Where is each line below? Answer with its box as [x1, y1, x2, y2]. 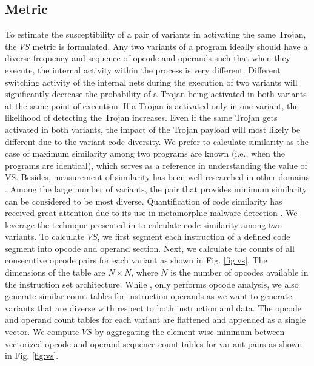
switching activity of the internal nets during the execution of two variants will [5, 75, 298, 88]
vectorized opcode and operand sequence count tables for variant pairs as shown [5, 337, 302, 350]
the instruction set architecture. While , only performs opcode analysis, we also [5, 277, 299, 290]
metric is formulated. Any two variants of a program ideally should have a [32, 39, 308, 52]
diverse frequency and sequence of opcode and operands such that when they [5, 52, 290, 64]
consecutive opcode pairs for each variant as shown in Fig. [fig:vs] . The [5, 254, 267, 266]
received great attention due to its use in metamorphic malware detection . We [5, 206, 298, 219]
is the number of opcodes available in [170, 266, 309, 279]
